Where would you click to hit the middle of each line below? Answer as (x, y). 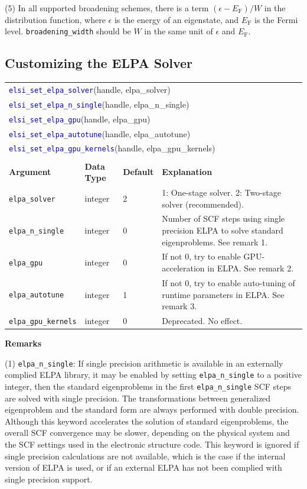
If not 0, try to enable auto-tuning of (228, 282)
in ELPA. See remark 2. (251, 268)
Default (138, 172)
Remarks (23, 343)
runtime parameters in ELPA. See (223, 294)
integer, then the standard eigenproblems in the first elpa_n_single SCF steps (148, 386)
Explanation (187, 172)
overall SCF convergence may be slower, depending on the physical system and (147, 433)
